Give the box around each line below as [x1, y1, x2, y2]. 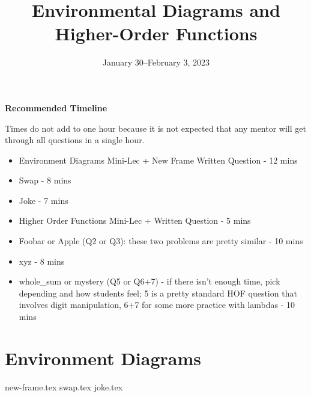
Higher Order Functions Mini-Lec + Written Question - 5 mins [19, 214, 251, 227]
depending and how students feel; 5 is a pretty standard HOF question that [19, 286, 297, 299]
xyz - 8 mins [19, 254, 65, 267]
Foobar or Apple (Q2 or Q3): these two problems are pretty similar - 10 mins [19, 235, 303, 247]
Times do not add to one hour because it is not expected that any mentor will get [5, 122, 306, 134]
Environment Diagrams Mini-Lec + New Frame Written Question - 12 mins [19, 153, 298, 166]
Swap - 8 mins [19, 174, 71, 186]
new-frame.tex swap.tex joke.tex [5, 380, 123, 393]
